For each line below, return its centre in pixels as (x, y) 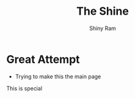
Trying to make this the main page (58, 76)
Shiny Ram (103, 28)
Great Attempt (43, 59)
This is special (24, 88)
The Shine (103, 11)
